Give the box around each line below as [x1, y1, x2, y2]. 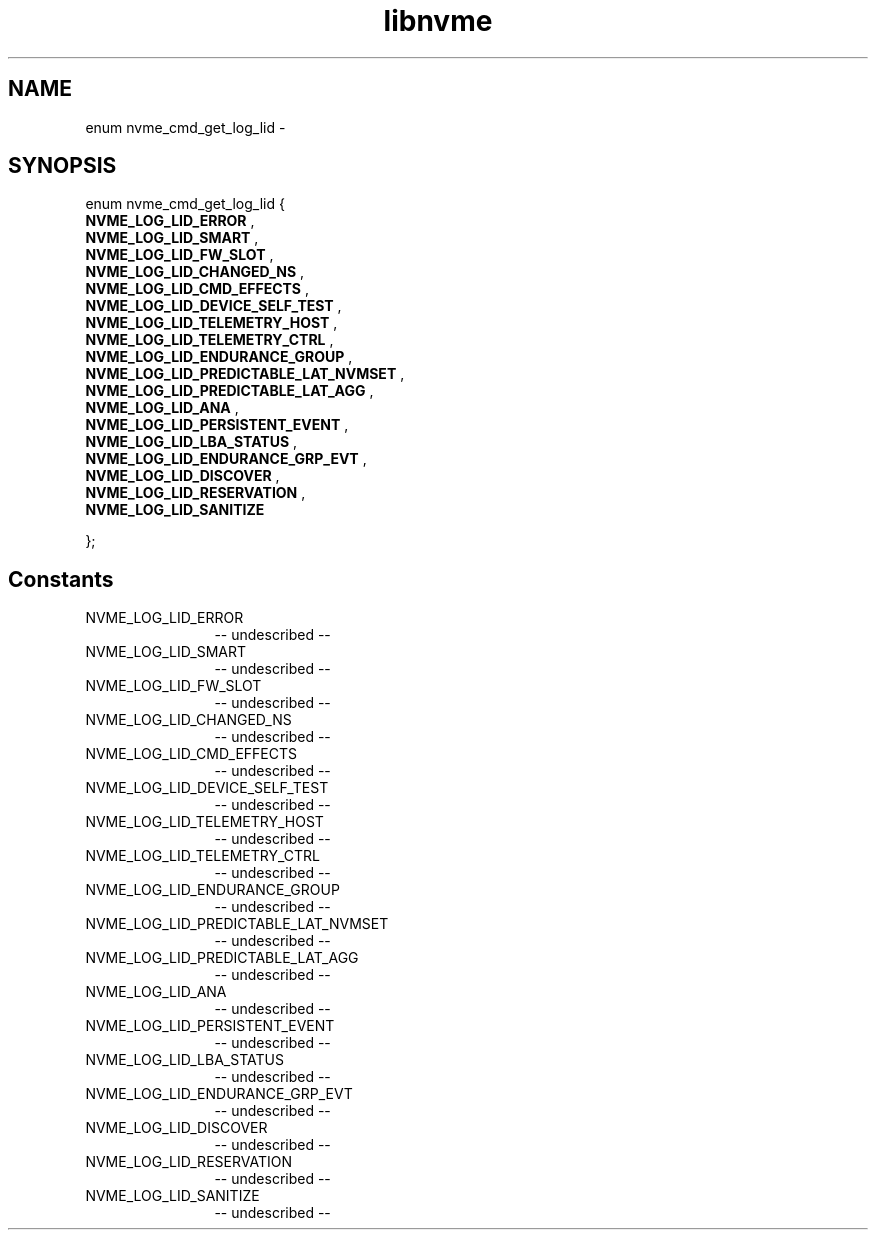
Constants [8, 566, 114, 592]
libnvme [383, 4, 493, 38]
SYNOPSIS [8, 153, 117, 179]
